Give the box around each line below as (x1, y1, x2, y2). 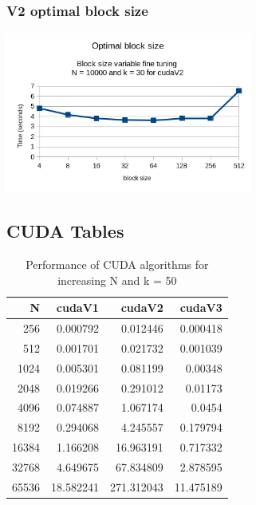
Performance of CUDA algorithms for (26, 256, 209, 273)
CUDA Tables (6, 219, 124, 243)
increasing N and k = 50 (57, 271, 177, 288)
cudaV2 (120, 299, 163, 316)
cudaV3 (179, 299, 223, 316)
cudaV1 (56, 299, 99, 316)
